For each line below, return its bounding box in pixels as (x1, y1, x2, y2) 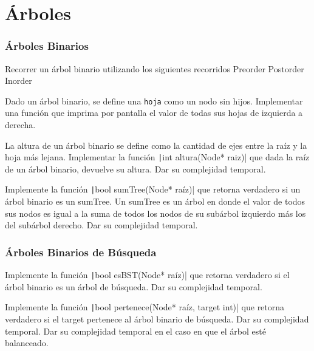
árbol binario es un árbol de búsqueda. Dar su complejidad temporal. (5, 280, 262, 293)
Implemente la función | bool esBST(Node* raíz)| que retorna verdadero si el (5, 268, 290, 281)
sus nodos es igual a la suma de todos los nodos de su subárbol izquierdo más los (5, 206, 306, 219)
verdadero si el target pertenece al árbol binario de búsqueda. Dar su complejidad (5, 313, 309, 325)
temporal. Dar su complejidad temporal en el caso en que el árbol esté (5, 324, 266, 337)
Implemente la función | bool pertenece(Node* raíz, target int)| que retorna (5, 301, 285, 313)
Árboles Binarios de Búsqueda (5, 244, 157, 259)
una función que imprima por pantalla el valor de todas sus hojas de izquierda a (5, 106, 303, 119)
